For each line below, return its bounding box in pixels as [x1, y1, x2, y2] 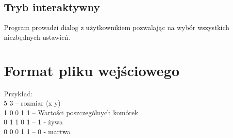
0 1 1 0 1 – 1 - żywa [4, 117, 63, 127]
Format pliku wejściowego [4, 60, 180, 80]
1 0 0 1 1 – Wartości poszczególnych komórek [4, 107, 138, 117]
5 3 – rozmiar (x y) [4, 98, 61, 108]
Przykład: [4, 88, 33, 98]
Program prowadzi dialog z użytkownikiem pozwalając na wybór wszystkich [4, 22, 230, 32]
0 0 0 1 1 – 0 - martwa [4, 126, 70, 136]
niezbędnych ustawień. [4, 31, 70, 42]
